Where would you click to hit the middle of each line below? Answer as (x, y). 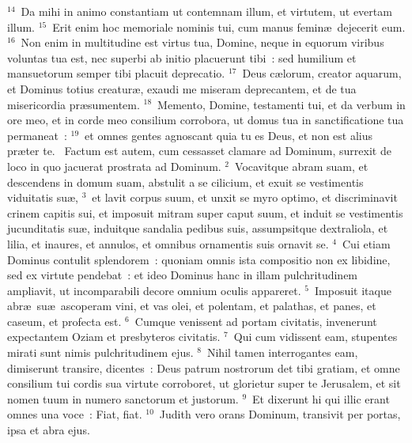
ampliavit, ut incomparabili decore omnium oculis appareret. (154, 290)
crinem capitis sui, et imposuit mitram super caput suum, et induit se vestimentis (205, 212)
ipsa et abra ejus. (49, 430)
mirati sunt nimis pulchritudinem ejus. (100, 352)
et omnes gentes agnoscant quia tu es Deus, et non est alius (229, 135)
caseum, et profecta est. (64, 321)
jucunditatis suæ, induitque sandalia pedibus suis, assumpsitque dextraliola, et (198, 228)
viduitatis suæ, (43, 197)
